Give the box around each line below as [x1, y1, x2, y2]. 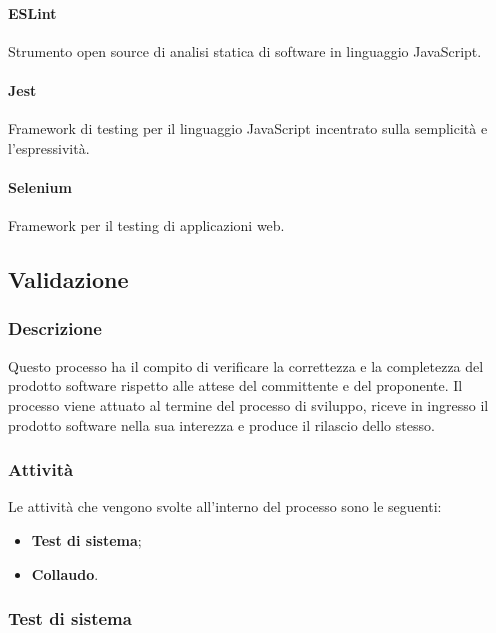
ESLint [8, 2, 57, 23]
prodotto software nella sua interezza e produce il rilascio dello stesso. [8, 414, 435, 435]
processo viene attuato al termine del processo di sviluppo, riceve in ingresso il [8, 394, 489, 415]
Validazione [8, 264, 129, 295]
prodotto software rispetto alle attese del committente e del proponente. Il [8, 375, 463, 396]
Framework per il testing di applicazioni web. [8, 215, 285, 236]
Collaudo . [31, 563, 99, 584]
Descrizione [8, 316, 102, 341]
